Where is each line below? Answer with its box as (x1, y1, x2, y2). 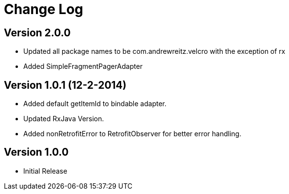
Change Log (4, 1, 83, 17)
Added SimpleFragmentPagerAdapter (23, 62, 143, 71)
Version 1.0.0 (4, 146, 69, 159)
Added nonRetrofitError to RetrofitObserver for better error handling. (23, 129, 241, 138)
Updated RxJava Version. (23, 114, 104, 123)
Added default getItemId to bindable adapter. (23, 99, 167, 108)
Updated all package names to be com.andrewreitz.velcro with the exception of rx (23, 47, 286, 56)
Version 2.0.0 (4, 26, 71, 39)
